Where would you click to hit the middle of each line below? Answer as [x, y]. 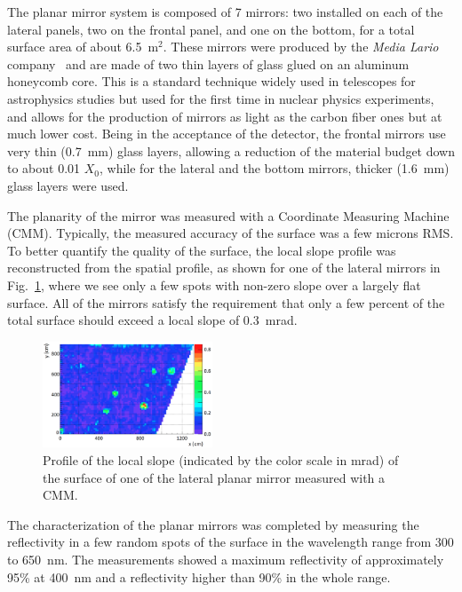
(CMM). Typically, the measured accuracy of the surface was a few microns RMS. [231, 233]
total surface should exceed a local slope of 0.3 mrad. [152, 320]
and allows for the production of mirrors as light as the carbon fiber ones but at [225, 116]
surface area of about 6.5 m [83, 47]
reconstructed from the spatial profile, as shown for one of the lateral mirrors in [224, 268]
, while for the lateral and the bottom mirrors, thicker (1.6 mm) [275, 168]
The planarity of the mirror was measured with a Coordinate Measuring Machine [228, 215]
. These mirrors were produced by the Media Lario [301, 47]
